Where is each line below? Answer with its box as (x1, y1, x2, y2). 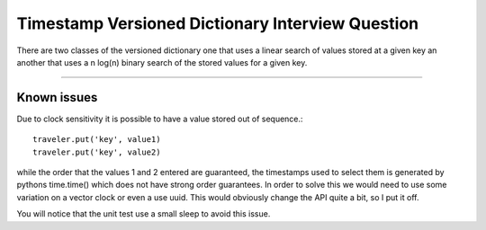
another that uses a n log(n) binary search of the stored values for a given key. (16, 57, 308, 67)
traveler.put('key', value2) (32, 146, 161, 157)
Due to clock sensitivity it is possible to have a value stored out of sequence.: (16, 113, 303, 124)
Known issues (16, 90, 98, 105)
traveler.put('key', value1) (32, 135, 161, 145)
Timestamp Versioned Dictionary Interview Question (16, 13, 418, 33)
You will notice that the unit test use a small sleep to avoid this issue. (16, 208, 271, 219)
